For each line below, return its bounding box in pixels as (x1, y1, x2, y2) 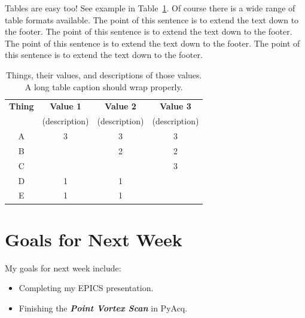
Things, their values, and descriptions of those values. (5, 68, 202, 81)
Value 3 (159, 100, 191, 112)
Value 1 (50, 100, 81, 112)
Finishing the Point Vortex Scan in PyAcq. (19, 301, 188, 314)
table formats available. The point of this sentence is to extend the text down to (5, 13, 299, 26)
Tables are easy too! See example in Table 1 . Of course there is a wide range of (5, 2, 295, 14)
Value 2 (105, 100, 136, 112)
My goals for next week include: (5, 261, 121, 274)
